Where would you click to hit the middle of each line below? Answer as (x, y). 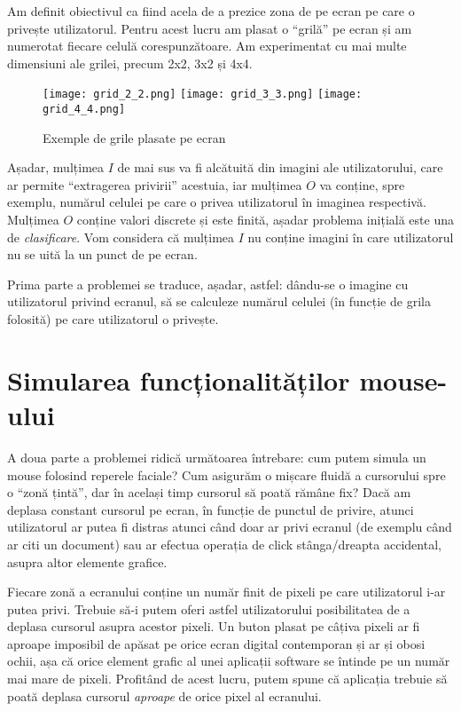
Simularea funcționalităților (179, 379)
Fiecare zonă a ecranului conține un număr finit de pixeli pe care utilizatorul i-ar (227, 592)
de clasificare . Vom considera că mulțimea (121, 237)
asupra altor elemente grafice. (87, 561)
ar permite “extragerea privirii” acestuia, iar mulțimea (155, 184)
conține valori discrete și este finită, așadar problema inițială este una (265, 220)
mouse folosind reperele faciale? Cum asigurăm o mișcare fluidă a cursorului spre (227, 474)
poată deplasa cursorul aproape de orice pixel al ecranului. (164, 695)
